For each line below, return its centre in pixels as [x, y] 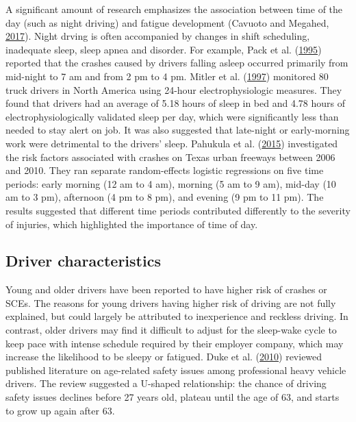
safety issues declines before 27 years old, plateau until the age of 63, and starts [173, 397]
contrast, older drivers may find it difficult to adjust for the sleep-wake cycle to [171, 330]
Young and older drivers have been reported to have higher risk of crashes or [166, 289]
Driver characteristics [83, 261]
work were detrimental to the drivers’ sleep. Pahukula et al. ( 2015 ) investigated [172, 143]
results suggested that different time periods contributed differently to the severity [178, 210]
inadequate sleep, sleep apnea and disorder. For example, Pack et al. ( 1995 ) [164, 49]
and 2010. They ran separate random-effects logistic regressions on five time [165, 170]
